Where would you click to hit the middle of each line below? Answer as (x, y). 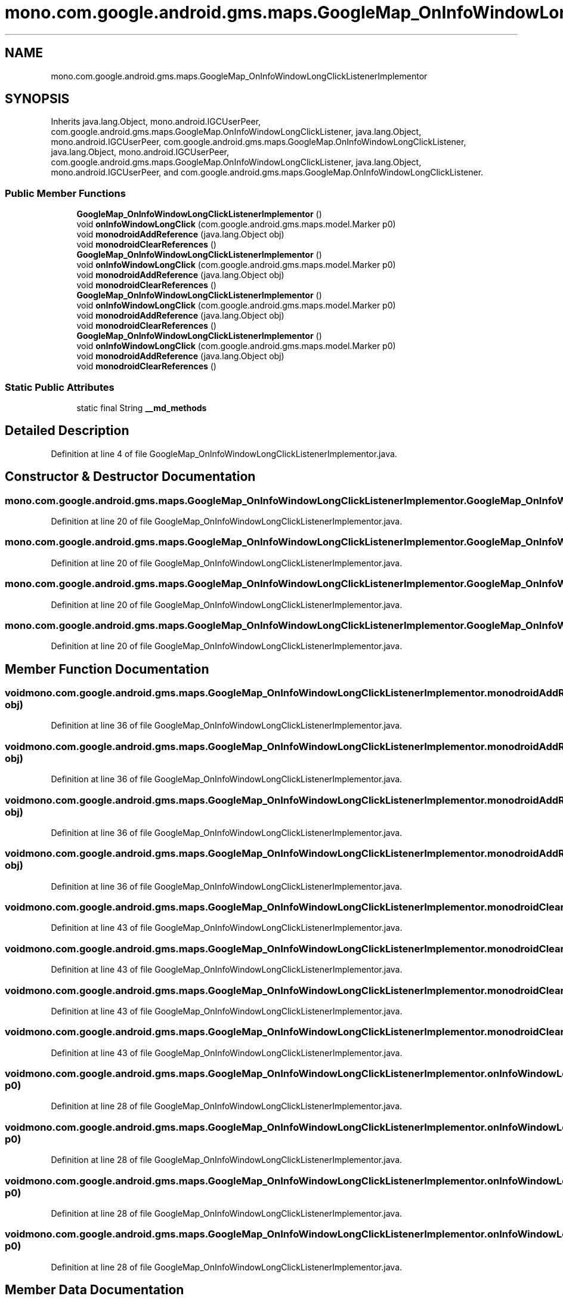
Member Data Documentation (95, 1290)
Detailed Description (67, 431)
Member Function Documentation (107, 669)
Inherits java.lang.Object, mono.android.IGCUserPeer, (156, 122)
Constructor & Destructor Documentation (130, 477)
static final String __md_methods (142, 408)
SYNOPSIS (37, 99)
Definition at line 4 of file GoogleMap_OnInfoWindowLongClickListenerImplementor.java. (224, 453)
